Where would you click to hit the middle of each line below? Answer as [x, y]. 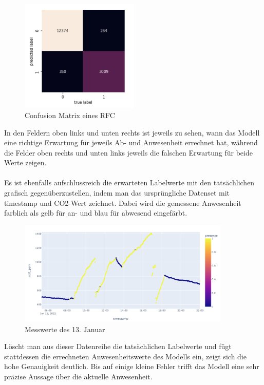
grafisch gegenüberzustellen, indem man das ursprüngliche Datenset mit [117, 193]
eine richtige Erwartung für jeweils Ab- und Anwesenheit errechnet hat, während [131, 142]
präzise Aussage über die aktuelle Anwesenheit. [78, 376]
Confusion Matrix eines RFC [70, 115]
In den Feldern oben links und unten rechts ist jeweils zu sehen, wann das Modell [132, 132]
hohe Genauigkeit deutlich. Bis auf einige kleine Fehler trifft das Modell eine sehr [132, 366]
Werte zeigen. [25, 162]
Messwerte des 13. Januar [65, 329]
